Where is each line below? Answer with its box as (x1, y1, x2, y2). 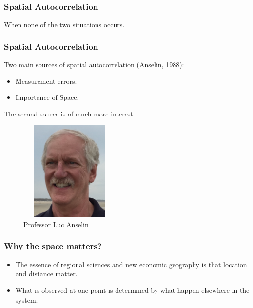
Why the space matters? (4, 240, 102, 252)
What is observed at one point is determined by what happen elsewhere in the (15, 285, 250, 295)
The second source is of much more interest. (4, 108, 135, 118)
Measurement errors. (15, 76, 77, 86)
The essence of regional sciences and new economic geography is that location (15, 259, 247, 269)
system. (15, 294, 38, 305)
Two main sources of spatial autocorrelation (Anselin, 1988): (4, 59, 184, 70)
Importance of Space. (15, 92, 79, 102)
